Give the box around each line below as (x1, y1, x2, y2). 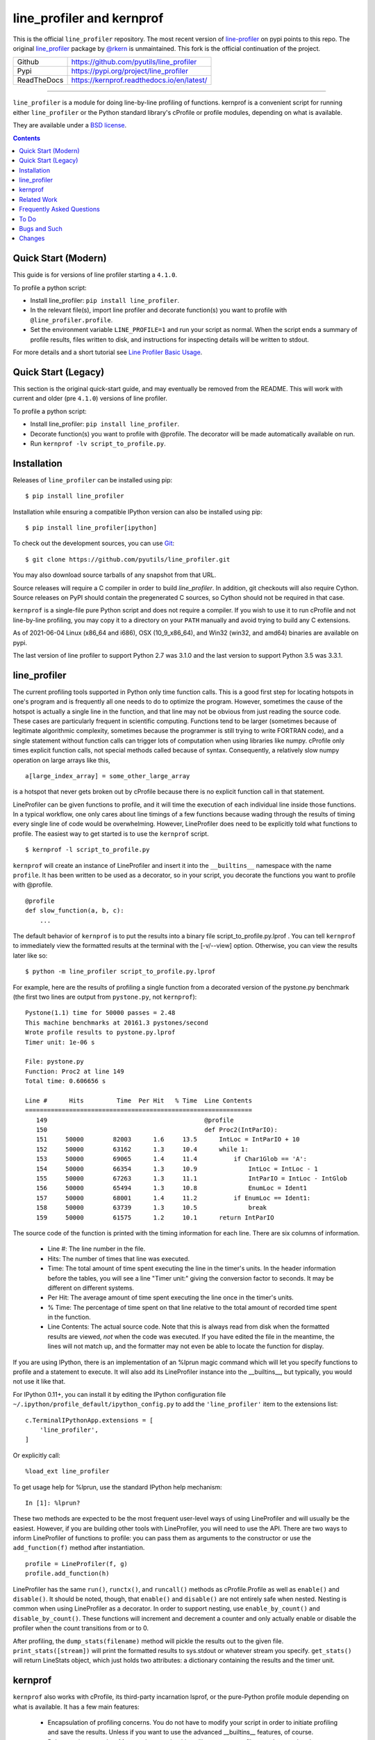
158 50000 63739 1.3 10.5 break (35, 1204, 267, 1212)
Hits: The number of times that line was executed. (47, 1254, 190, 1263)
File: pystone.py (25, 1058, 84, 1066)
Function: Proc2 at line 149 (25, 1067, 124, 1075)
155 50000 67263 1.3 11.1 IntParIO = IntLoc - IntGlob (35, 1174, 347, 1183)
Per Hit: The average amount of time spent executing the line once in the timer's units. (47, 1293, 294, 1302)
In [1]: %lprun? (25, 1498, 81, 1507)
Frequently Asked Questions (19, 205, 100, 214)
